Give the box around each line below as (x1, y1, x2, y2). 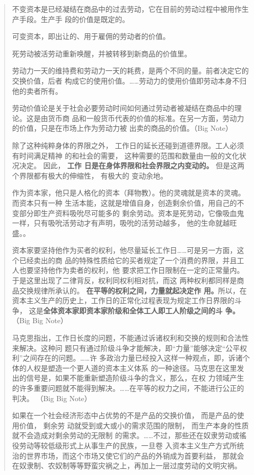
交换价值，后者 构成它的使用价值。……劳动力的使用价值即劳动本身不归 (12, 75, 247, 86)
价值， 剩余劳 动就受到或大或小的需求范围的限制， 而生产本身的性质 (19, 420, 249, 430)
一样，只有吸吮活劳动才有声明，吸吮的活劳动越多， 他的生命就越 (12, 217, 230, 228)
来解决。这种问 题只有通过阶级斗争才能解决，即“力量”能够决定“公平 (12, 342, 240, 353)
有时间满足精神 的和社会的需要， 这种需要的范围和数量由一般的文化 (12, 150, 240, 161)
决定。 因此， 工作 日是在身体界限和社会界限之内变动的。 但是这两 (19, 160, 245, 171)
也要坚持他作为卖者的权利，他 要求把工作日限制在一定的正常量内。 (19, 265, 244, 275)
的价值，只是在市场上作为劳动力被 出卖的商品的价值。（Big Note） (12, 123, 233, 133)
